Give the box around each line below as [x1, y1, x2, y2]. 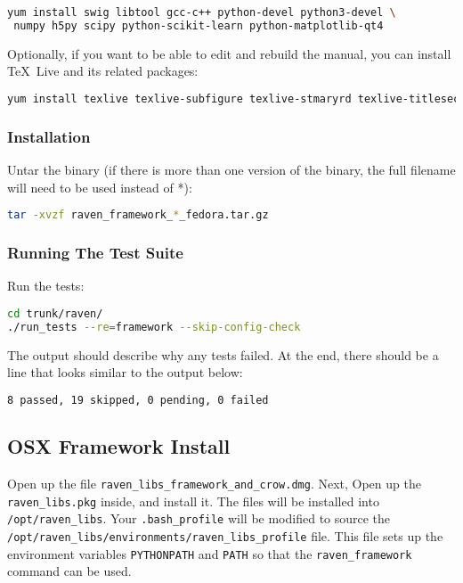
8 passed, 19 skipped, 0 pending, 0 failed [7, 393, 269, 406]
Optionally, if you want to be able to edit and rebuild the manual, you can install [7, 44, 451, 62]
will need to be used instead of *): [7, 177, 192, 196]
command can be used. [7, 562, 132, 580]
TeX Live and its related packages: [7, 62, 199, 80]
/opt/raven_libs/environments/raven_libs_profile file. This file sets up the [7, 526, 443, 545]
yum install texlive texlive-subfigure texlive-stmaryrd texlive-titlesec [7, 92, 460, 105]
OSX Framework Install [7, 432, 231, 460]
